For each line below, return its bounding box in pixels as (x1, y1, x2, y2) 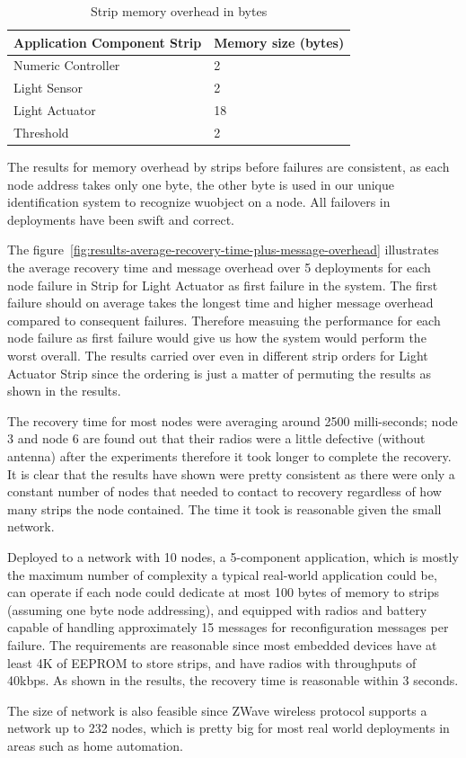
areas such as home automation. (7, 736, 183, 754)
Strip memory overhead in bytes (90, 2, 268, 20)
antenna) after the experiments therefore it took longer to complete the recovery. (7, 446, 452, 465)
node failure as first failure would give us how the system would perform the (7, 328, 426, 347)
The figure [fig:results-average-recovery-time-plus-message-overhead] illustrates (7, 240, 439, 259)
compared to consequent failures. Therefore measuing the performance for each (7, 310, 441, 329)
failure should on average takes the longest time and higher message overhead (7, 293, 434, 312)
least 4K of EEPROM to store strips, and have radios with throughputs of (7, 653, 417, 672)
